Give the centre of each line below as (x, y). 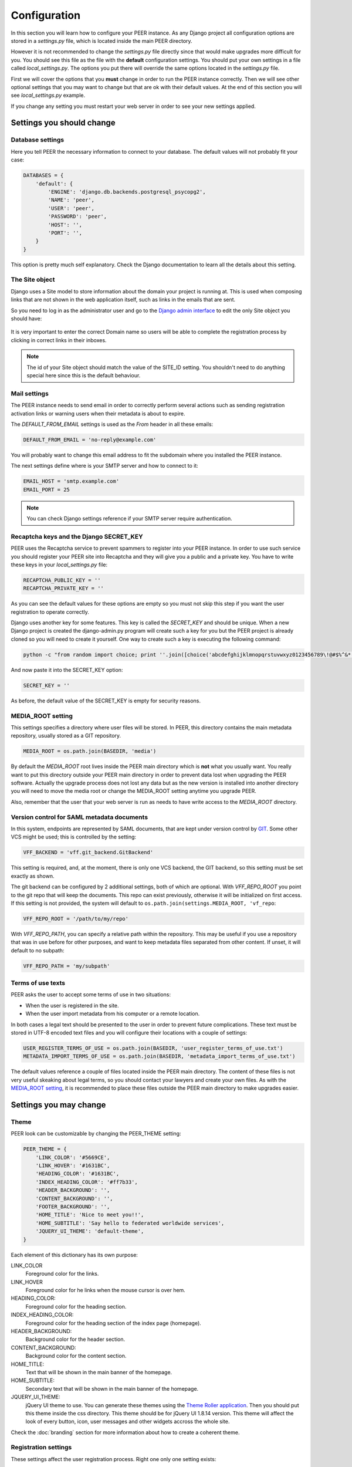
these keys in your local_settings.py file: (59, 565)
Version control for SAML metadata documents (79, 817)
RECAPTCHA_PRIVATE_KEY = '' (63, 589)
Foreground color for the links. (62, 1274)
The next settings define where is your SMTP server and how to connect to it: (105, 466)
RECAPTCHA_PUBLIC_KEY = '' (62, 580)
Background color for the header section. (75, 1339)
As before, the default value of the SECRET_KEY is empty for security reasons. (106, 701)
